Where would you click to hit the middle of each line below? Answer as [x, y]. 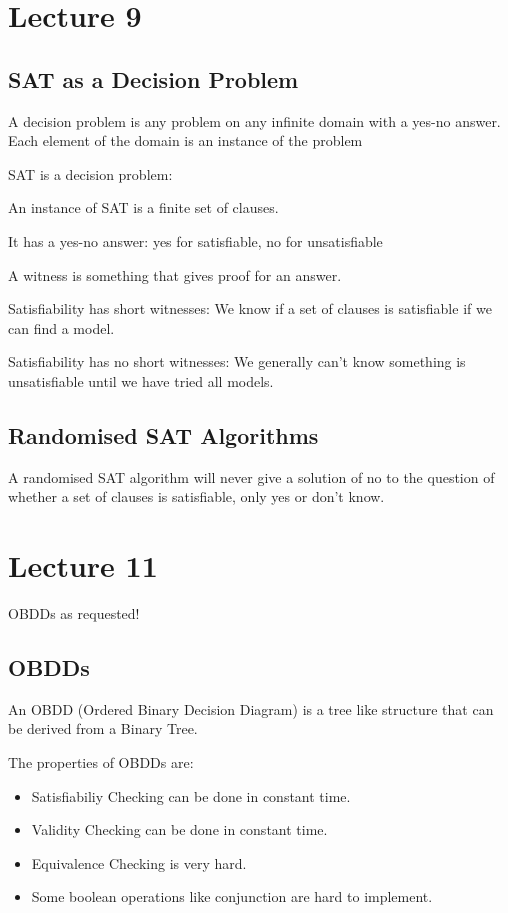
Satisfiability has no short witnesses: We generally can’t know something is [237, 361]
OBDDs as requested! [74, 613]
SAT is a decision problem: [90, 173]
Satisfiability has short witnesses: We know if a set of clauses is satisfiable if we [250, 308]
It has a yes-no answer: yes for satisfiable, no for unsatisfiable [195, 240]
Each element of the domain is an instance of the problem [185, 140]
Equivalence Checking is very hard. [139, 862]
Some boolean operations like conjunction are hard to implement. [232, 896]
